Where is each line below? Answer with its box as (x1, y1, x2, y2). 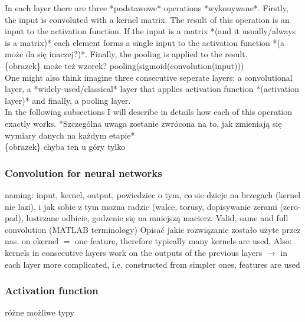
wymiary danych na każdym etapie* (5, 129, 135, 141)
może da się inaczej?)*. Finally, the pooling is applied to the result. (5, 48, 248, 60)
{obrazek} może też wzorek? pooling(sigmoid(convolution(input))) (5, 59, 244, 71)
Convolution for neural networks (5, 165, 162, 180)
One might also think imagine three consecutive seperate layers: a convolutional (5, 71, 293, 83)
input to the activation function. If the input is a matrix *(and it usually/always (5, 25, 296, 37)
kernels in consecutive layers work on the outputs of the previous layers (5, 246, 263, 258)
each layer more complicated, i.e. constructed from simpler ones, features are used (5, 258, 300, 270)
